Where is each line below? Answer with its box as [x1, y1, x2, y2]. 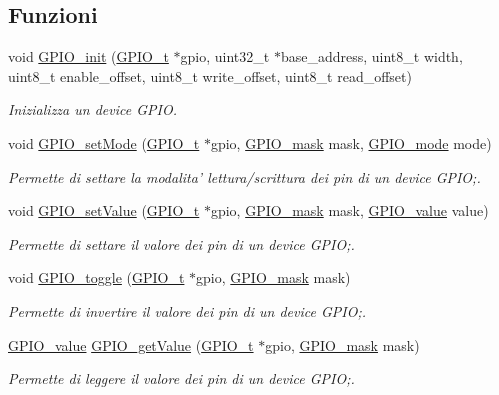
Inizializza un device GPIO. [8, 99, 177, 120]
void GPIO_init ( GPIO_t [8, 46, 169, 67]
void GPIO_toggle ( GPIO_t [8, 267, 185, 288]
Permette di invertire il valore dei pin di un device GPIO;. [8, 300, 367, 321]
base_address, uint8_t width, [280, 46, 463, 67]
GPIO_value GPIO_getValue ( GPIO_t [8, 334, 254, 355]
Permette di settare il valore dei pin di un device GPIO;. [8, 233, 355, 254]
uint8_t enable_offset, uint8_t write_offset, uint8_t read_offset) [8, 65, 412, 86]
